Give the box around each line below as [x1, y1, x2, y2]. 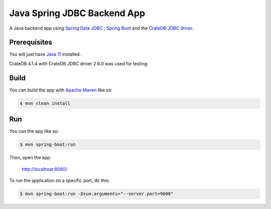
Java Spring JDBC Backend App [9, 8, 146, 19]
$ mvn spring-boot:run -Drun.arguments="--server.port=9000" [20, 191, 174, 196]
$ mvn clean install [20, 100, 70, 106]
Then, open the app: [9, 155, 52, 161]
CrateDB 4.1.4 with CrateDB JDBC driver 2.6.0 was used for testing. [9, 60, 149, 66]
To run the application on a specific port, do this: [9, 177, 110, 183]
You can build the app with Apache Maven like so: [9, 87, 112, 93]
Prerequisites [9, 38, 52, 47]
